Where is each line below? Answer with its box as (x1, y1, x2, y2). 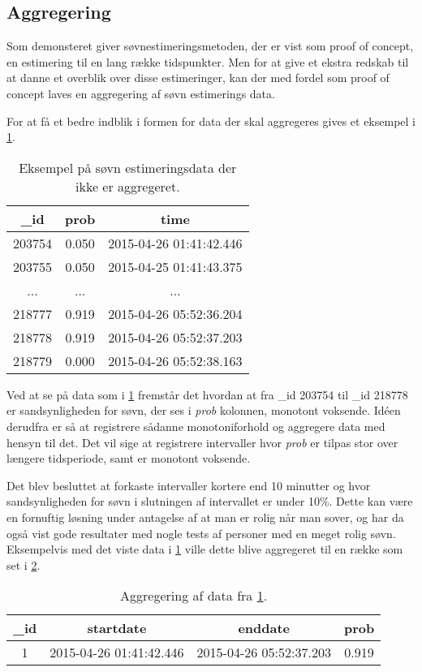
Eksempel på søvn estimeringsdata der (19, 157, 237, 177)
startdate (87, 618, 147, 638)
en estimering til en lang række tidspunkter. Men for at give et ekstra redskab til (6, 53, 409, 70)
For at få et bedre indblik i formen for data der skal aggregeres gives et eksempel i (6, 112, 416, 129)
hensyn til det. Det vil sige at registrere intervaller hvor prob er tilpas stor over (6, 433, 398, 450)
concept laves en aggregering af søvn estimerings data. (6, 84, 275, 101)
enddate (238, 618, 291, 638)
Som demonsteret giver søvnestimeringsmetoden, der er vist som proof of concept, (6, 37, 414, 54)
